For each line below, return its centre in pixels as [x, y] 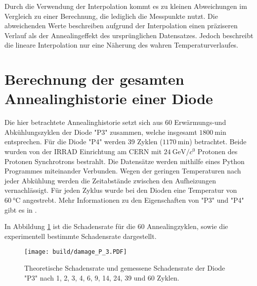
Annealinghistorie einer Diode [109, 98]
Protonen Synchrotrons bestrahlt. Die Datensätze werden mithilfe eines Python [125, 161]
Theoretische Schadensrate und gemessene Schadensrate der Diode [125, 268]
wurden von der [28, 151]
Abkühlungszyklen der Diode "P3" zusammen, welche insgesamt [101, 132]
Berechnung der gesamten [94, 79]
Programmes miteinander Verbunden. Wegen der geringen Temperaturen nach [123, 171]
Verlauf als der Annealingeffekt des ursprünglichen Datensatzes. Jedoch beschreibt [129, 35]
